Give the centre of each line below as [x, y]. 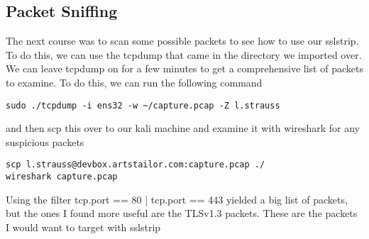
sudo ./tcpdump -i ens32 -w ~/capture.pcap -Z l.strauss [143, 105]
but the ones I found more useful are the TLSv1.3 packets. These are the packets [182, 213]
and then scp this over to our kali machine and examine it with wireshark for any [183, 128]
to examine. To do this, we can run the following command [134, 82]
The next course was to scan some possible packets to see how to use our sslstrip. [182, 41]
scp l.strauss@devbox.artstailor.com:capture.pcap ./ [136, 165]
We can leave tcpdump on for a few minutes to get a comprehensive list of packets [184, 68]
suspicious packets [45, 141]
